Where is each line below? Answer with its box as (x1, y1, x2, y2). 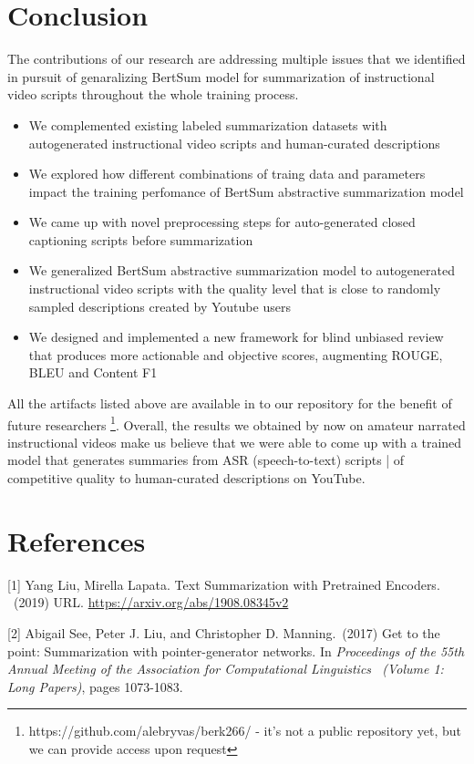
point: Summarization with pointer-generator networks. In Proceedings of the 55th (7, 641, 465, 660)
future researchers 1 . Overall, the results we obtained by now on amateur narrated (7, 412, 466, 434)
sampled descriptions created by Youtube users (28, 296, 291, 315)
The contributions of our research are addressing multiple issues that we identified (7, 49, 466, 68)
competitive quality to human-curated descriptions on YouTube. (7, 469, 366, 488)
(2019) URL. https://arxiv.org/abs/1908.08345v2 (13, 593, 289, 612)
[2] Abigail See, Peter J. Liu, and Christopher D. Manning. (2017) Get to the (7, 623, 440, 642)
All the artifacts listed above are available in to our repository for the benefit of (7, 394, 452, 413)
